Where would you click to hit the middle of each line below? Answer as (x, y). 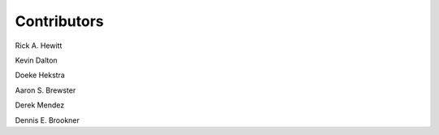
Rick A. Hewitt (39, 46)
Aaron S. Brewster (46, 90)
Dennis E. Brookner (48, 120)
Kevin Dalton (36, 60)
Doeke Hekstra (40, 75)
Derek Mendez (40, 105)
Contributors (60, 21)
